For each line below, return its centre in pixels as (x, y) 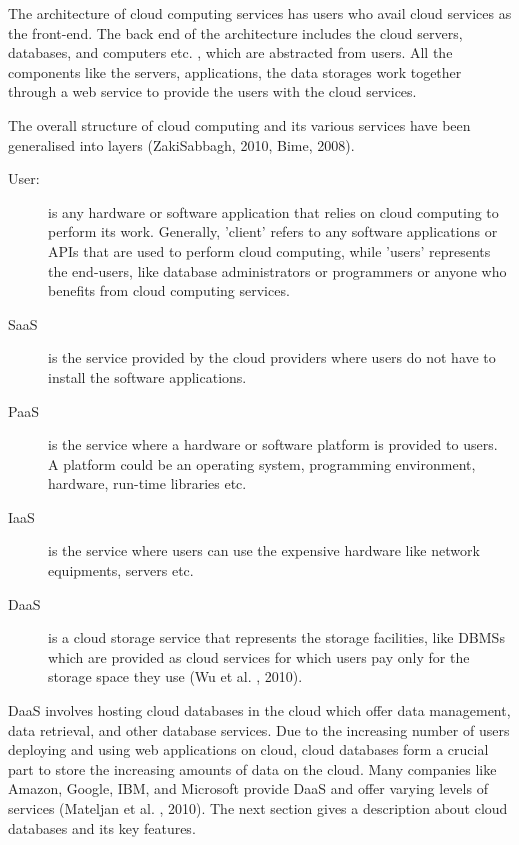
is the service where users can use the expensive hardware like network (264, 550)
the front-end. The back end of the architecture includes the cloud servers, (235, 32)
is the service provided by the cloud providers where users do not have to (272, 357)
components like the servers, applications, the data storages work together (235, 71)
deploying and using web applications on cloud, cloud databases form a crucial (248, 749)
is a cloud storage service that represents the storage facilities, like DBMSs (276, 637)
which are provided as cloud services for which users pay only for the (259, 656)
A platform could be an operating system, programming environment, (262, 463)
